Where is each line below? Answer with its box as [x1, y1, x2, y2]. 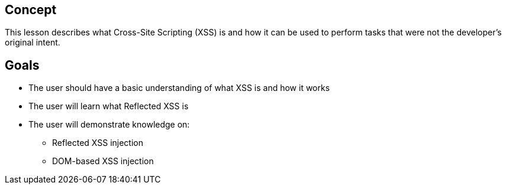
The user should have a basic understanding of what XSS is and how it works [28, 83, 330, 93]
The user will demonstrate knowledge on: [28, 119, 190, 130]
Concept [5, 2, 57, 17]
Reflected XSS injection [52, 138, 143, 148]
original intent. [5, 37, 60, 48]
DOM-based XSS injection [52, 156, 154, 167]
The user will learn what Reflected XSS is [28, 101, 189, 112]
